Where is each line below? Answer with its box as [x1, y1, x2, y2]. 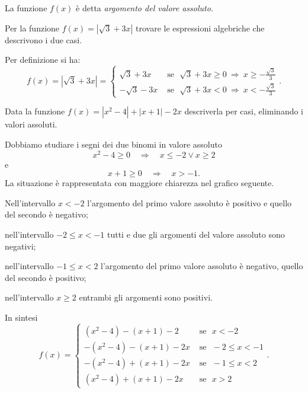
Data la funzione [5, 105, 65, 117]
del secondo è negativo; [5, 208, 88, 221]
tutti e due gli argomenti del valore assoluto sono [107, 228, 285, 241]
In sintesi [5, 311, 38, 324]
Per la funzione [5, 21, 60, 34]
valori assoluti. [5, 118, 57, 130]
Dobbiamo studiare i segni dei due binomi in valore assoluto [5, 138, 222, 150]
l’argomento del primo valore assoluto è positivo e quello [87, 196, 292, 209]
